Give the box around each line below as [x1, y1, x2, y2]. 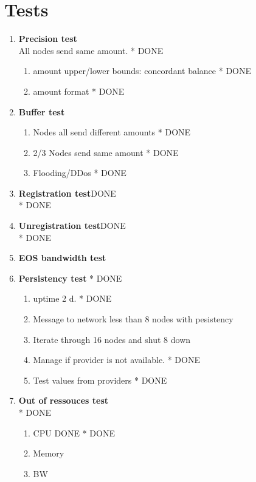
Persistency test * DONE [18, 271, 122, 284]
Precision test [18, 32, 77, 45]
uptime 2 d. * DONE [33, 292, 112, 305]
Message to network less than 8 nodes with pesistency [33, 313, 234, 325]
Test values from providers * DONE [33, 373, 167, 386]
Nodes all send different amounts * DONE [33, 126, 191, 138]
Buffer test [18, 105, 65, 118]
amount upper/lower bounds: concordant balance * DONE [33, 64, 251, 77]
